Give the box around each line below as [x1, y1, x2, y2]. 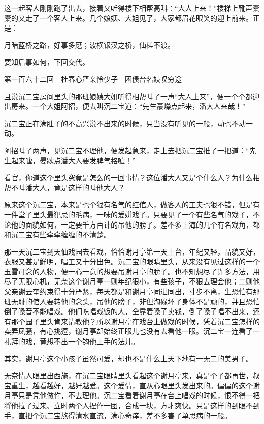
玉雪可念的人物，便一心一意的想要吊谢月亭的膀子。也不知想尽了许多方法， [4, 266, 253, 276]
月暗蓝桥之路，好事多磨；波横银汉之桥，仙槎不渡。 [4, 39, 175, 50]
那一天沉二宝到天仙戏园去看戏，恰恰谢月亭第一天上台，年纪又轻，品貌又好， [4, 246, 260, 257]
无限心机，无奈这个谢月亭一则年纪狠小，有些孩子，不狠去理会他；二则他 [18, 276, 260, 287]
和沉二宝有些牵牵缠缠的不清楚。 [4, 229, 111, 240]
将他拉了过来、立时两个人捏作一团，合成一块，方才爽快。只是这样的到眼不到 [4, 400, 260, 410]
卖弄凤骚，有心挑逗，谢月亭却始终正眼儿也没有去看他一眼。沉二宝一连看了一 [4, 326, 260, 336]
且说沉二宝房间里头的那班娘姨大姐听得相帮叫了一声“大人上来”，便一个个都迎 [4, 91, 260, 101]
